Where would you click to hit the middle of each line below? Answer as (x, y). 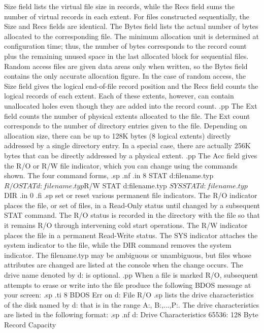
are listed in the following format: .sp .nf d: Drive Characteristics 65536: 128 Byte (131, 314)
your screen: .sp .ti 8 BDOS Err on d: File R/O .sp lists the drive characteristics (129, 295)
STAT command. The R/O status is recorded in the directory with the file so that (132, 215)
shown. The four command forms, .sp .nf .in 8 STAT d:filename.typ (109, 175)
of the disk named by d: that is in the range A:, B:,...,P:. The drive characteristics (132, 304)
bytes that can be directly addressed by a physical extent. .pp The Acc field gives (131, 155)
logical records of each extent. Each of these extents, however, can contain (119, 96)
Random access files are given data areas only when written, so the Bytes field (126, 66)
